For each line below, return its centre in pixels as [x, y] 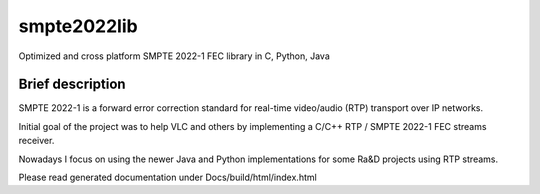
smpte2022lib [78, 26]
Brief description [72, 84]
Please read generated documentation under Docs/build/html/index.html [167, 177]
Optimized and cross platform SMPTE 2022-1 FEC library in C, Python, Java [174, 56]
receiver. [36, 141]
